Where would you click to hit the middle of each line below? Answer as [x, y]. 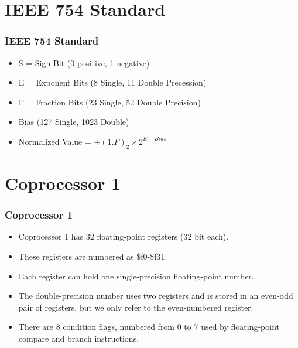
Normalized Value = [55, 141]
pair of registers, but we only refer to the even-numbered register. [136, 307]
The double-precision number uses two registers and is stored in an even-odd [156, 296]
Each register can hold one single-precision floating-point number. [136, 276]
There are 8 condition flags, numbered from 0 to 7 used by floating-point [149, 327]
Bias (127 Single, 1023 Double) [74, 122]
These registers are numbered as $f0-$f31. [93, 256]
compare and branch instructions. [79, 338]
